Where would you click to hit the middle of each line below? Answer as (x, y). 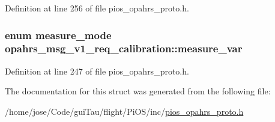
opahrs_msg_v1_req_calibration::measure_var (124, 48)
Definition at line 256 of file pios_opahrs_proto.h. (97, 8)
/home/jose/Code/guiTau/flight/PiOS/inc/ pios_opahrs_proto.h (124, 111)
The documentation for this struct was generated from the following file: (138, 91)
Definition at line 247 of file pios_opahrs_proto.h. (97, 71)
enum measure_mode (58, 35)
